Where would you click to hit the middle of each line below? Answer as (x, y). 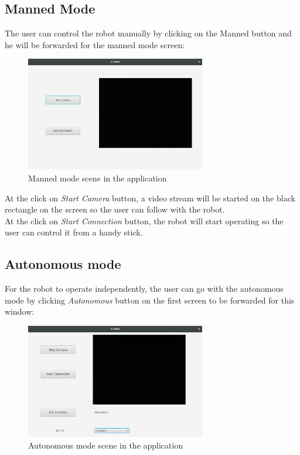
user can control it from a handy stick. (74, 232)
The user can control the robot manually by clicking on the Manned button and (148, 33)
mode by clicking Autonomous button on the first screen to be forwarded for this (150, 300)
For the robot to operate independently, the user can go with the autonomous (144, 289)
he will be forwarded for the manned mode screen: (95, 44)
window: (20, 311)
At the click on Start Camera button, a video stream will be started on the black (150, 198)
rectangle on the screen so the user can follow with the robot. (115, 209)
